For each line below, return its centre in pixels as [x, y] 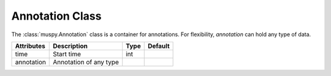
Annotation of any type [86, 62]
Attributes [30, 46]
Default [158, 46]
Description [70, 46]
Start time [67, 54]
